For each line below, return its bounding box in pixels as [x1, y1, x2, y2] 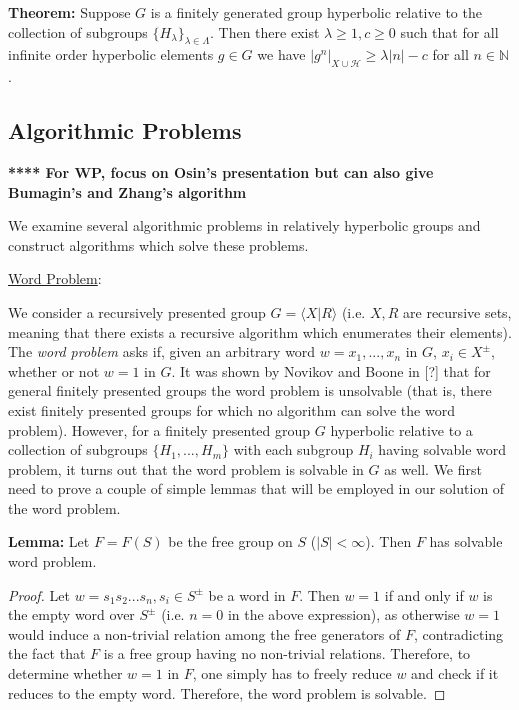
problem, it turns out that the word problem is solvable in [8, 458, 364, 479]
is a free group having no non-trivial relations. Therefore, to [103, 643, 471, 664]
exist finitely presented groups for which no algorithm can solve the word [8, 399, 455, 420]
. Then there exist [210, 21, 320, 42]
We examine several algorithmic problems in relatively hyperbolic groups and [8, 215, 481, 236]
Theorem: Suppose [8, 2, 131, 22]
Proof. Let [8, 584, 70, 605]
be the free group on [168, 531, 293, 552]
